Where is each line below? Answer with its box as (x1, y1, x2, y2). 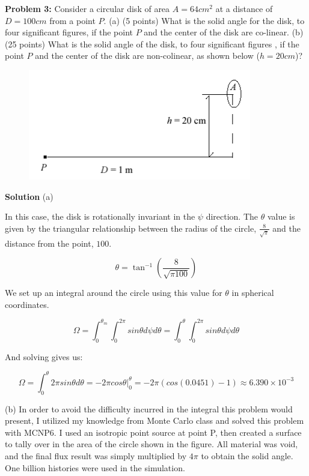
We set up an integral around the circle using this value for (5, 286, 222, 299)
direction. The (206, 210, 259, 223)
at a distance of (215, 2, 273, 14)
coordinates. (5, 298, 49, 310)
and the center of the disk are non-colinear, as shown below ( (35, 49, 260, 62)
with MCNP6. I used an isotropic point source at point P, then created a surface (5, 426, 302, 438)
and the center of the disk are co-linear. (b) (144, 26, 304, 38)
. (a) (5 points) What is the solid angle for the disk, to (103, 14, 305, 26)
